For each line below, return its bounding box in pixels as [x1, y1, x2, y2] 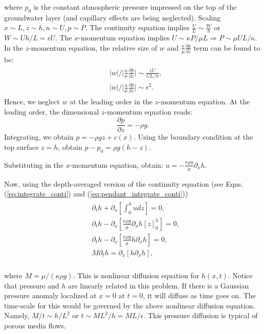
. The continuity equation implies [85, 22, 190, 33]
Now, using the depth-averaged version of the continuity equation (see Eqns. [4, 178, 244, 189]
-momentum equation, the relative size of [29, 42, 158, 53]
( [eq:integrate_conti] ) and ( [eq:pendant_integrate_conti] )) [4, 188, 188, 199]
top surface [4, 141, 39, 152]
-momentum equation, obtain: [70, 159, 163, 170]
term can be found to [193, 42, 260, 53]
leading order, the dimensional [4, 106, 99, 117]
